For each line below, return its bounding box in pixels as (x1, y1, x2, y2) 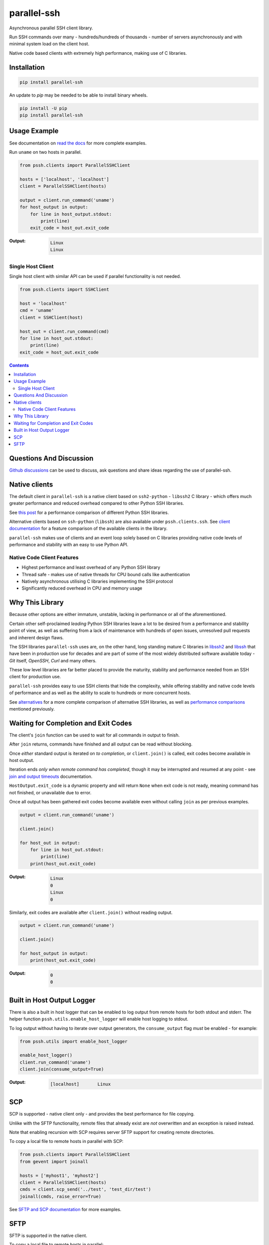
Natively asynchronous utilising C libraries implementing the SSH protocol (21, 578, 173, 585)
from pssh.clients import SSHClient (19, 287, 110, 292)
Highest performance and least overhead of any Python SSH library (21, 564, 160, 570)
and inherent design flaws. (9, 634, 64, 640)
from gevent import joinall (19, 1158, 88, 1164)
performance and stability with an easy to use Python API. (9, 542, 129, 548)
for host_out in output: (19, 840, 81, 846)
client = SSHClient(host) (19, 314, 83, 320)
